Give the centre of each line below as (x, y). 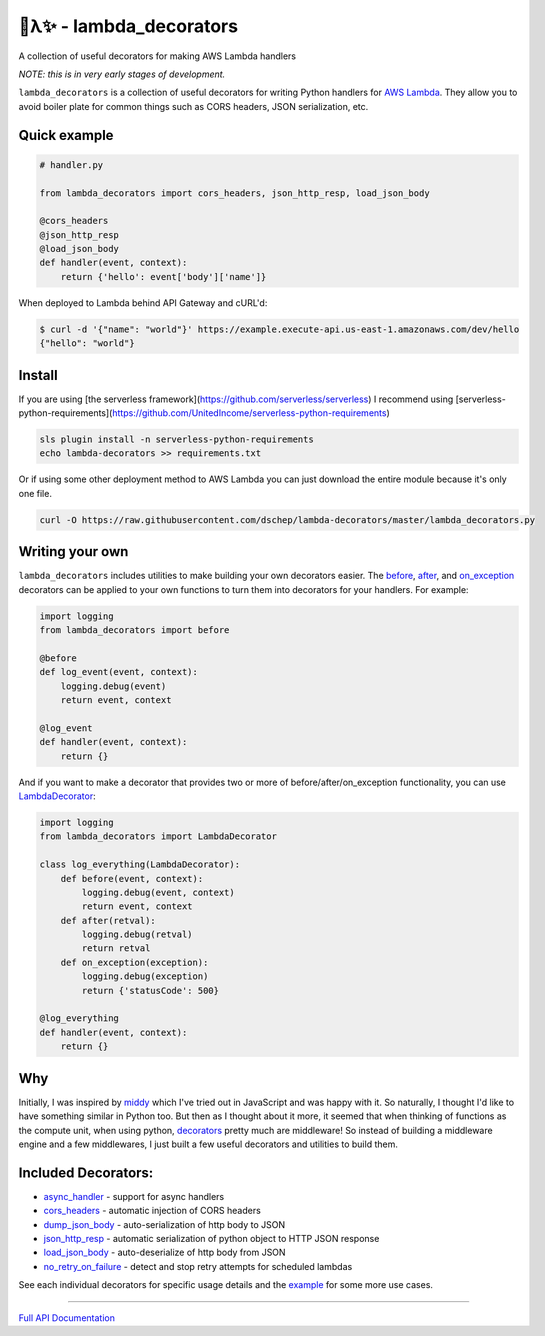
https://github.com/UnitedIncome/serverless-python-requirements (249, 413)
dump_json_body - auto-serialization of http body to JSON (164, 1224)
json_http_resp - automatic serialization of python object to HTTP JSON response (211, 1238)
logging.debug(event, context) (158, 892)
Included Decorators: (86, 1172)
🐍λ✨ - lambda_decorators (128, 26)
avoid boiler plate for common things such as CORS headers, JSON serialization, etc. (193, 106)
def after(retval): (108, 920)
